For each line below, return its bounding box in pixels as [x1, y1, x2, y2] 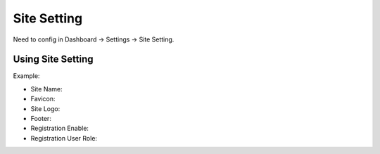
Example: [13, 72, 40, 80]
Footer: [30, 115, 52, 123]
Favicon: [30, 95, 56, 103]
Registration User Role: [30, 134, 98, 142]
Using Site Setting [13, 53, 94, 65]
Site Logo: [30, 104, 61, 113]
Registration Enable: [30, 124, 89, 133]
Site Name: [30, 84, 63, 93]
